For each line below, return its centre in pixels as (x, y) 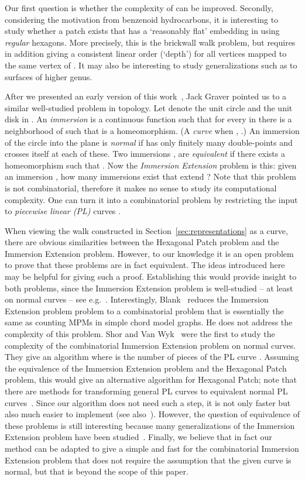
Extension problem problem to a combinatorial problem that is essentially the (144, 310)
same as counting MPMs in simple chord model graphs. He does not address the (149, 322)
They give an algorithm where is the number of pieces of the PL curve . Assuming (152, 357)
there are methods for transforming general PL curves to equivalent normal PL (146, 391)
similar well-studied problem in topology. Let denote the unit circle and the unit (149, 107)
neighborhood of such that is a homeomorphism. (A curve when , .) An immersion (152, 130)
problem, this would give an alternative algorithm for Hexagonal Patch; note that (151, 379)
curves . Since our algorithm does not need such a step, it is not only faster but (148, 402)
